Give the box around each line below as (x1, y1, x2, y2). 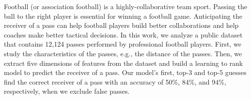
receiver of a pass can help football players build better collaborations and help (4, 20, 239, 30)
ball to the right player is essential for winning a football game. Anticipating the (4, 11, 242, 21)
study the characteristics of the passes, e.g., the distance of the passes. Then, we (4, 48, 242, 58)
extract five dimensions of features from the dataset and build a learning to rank (4, 58, 243, 68)
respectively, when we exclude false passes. (4, 86, 130, 96)
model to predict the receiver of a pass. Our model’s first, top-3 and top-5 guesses (4, 67, 247, 77)
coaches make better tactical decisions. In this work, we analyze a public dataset (4, 29, 243, 39)
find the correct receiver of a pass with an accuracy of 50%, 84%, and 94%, (4, 76, 226, 87)
